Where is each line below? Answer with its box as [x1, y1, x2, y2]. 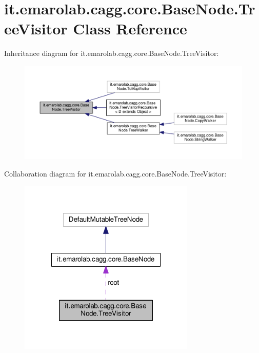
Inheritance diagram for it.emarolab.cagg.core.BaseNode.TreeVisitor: [4, 48, 219, 58]
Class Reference [73, 18, 187, 39]
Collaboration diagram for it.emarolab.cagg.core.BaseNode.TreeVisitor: [4, 168, 227, 179]
